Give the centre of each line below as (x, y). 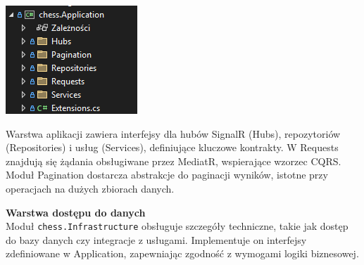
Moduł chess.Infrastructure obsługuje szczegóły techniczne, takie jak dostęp (177, 226)
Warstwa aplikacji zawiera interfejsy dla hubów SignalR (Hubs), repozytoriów (173, 133)
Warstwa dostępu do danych (76, 212)
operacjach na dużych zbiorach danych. (90, 188)
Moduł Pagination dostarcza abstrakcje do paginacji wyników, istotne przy (167, 175)
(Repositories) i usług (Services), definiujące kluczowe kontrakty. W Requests (172, 147)
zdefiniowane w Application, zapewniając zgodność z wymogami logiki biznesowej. (182, 253)
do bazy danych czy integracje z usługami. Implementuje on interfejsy (156, 239)
